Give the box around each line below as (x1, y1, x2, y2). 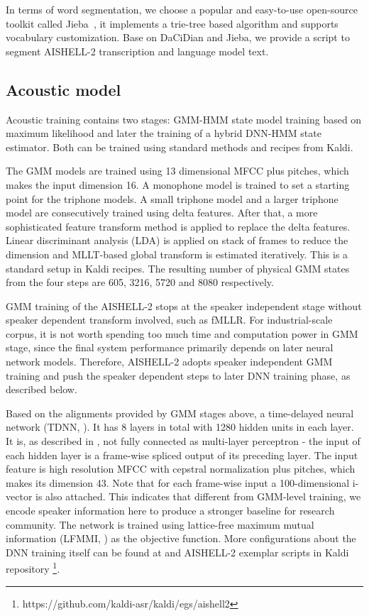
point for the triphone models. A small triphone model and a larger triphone (6, 191, 338, 206)
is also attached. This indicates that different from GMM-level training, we (35, 489, 361, 504)
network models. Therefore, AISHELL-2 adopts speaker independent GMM (6, 354, 333, 369)
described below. (6, 382, 77, 397)
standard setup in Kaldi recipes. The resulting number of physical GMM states (6, 260, 350, 275)
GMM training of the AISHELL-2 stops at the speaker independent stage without (6, 298, 362, 313)
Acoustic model (6, 78, 121, 100)
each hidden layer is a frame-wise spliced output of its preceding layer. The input (6, 447, 358, 462)
